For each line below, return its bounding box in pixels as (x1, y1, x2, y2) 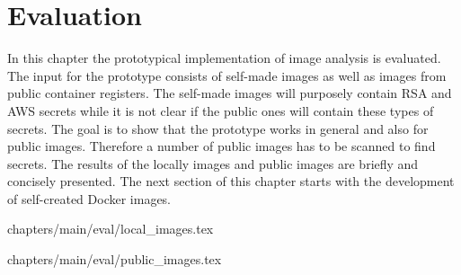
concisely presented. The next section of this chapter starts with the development (7, 172, 455, 191)
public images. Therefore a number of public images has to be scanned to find (7, 137, 436, 155)
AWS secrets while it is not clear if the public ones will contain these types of (7, 101, 434, 120)
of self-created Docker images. (7, 189, 171, 208)
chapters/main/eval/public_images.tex (7, 250, 222, 269)
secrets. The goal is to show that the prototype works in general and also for (7, 119, 429, 137)
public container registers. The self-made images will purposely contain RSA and (7, 84, 452, 102)
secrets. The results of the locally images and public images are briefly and (7, 154, 419, 173)
